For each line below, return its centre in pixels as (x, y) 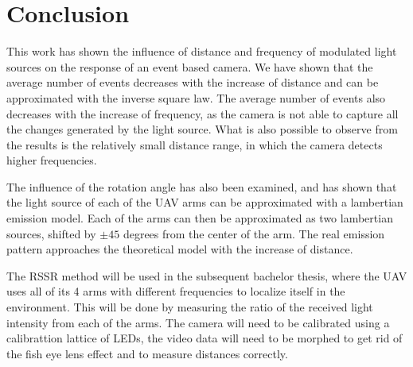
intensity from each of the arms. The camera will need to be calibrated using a (198, 322)
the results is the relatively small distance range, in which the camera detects (195, 144)
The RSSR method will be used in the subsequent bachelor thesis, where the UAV (207, 275)
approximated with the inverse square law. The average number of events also (196, 97)
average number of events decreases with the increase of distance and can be (193, 82)
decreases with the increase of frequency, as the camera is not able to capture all (203, 113)
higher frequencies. (52, 160)
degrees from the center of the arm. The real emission (254, 233)
